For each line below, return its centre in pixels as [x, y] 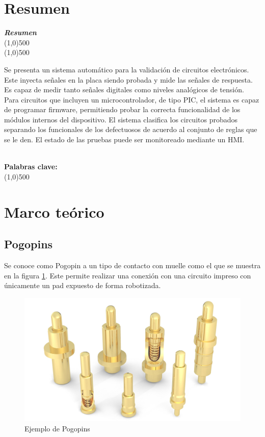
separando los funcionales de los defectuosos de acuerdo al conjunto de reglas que [131, 129]
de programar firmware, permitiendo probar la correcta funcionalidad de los [122, 109]
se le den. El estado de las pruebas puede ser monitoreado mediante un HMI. [124, 139]
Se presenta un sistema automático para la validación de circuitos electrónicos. [127, 69]
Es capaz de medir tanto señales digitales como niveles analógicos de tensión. [124, 89]
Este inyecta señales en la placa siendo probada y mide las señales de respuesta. [128, 79]
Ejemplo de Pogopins [57, 428]
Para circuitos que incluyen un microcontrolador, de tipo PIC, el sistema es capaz [132, 99]
